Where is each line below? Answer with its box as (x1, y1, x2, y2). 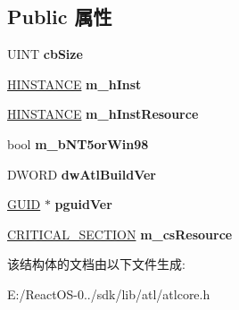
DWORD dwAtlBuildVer (7, 164, 156, 183)
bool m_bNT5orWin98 (7, 134, 149, 153)
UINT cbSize (7, 45, 83, 63)
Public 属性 (7, 3, 112, 30)
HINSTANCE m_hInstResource (7, 105, 199, 123)
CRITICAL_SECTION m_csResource (7, 224, 233, 243)
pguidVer (54, 195, 112, 214)
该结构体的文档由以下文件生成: (7, 255, 185, 273)
